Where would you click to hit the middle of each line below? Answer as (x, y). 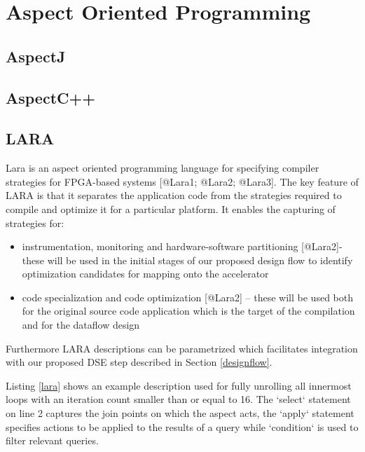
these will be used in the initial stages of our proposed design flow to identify (187, 260)
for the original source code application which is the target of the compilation (188, 311)
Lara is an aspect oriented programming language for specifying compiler (163, 168)
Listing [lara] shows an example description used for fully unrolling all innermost (179, 385)
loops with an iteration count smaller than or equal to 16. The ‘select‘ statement (178, 399)
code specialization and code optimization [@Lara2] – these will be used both (187, 297)
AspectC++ (51, 97)
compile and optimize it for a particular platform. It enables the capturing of (171, 208)
